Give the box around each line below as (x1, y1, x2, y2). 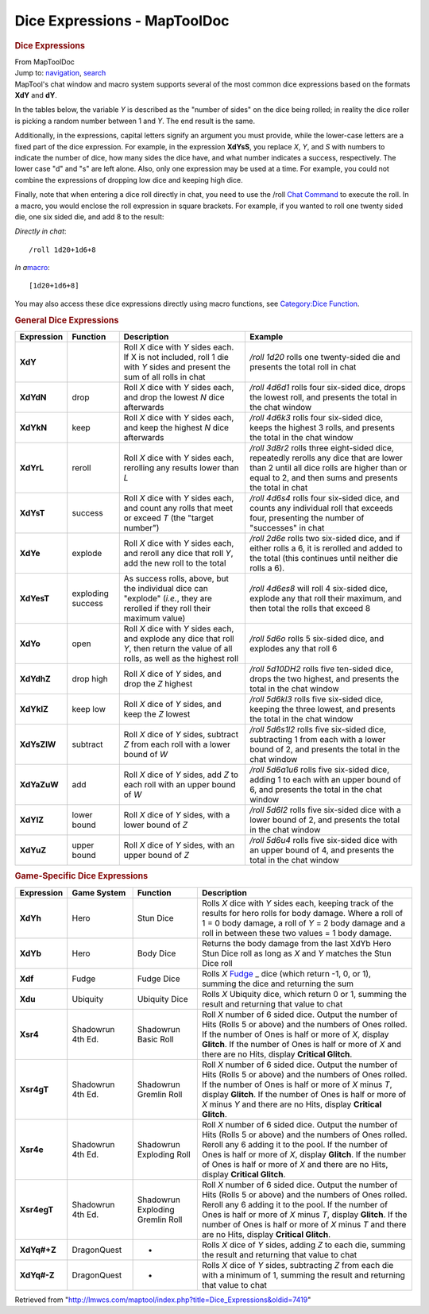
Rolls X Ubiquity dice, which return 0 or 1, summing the (201, 988, 407, 999)
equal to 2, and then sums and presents (249, 472, 398, 483)
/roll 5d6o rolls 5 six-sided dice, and (249, 632, 385, 643)
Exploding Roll (137, 1149, 191, 1160)
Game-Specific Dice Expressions (14, 871, 149, 882)
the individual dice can (123, 582, 208, 593)
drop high (71, 673, 109, 684)
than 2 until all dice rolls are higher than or (249, 462, 408, 473)
